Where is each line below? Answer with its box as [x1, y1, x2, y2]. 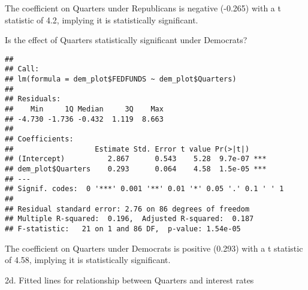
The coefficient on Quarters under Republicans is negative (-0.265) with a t [5, 2, 281, 14]
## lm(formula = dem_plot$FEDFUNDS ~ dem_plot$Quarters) [5, 75, 237, 84]
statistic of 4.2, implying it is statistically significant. [5, 13, 198, 26]
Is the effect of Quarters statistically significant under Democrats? [5, 34, 247, 46]
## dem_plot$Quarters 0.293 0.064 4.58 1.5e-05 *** [5, 165, 267, 173]
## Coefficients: [5, 135, 74, 144]
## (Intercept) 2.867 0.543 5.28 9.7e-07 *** [5, 155, 267, 164]
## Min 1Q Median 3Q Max [5, 105, 164, 114]
